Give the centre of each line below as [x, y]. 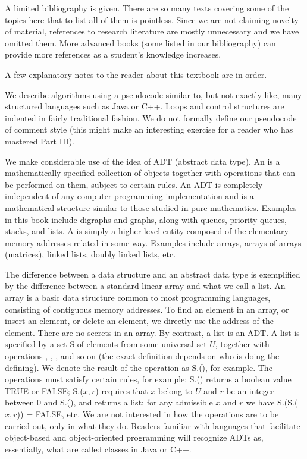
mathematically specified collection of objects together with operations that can [150, 173]
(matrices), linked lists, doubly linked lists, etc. [90, 254]
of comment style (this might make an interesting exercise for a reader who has [149, 129]
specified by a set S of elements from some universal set [106, 344]
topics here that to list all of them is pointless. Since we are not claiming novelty [152, 19]
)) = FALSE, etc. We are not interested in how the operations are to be [148, 414]
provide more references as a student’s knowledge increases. [113, 54]
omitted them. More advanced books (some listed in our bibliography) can [140, 43]
